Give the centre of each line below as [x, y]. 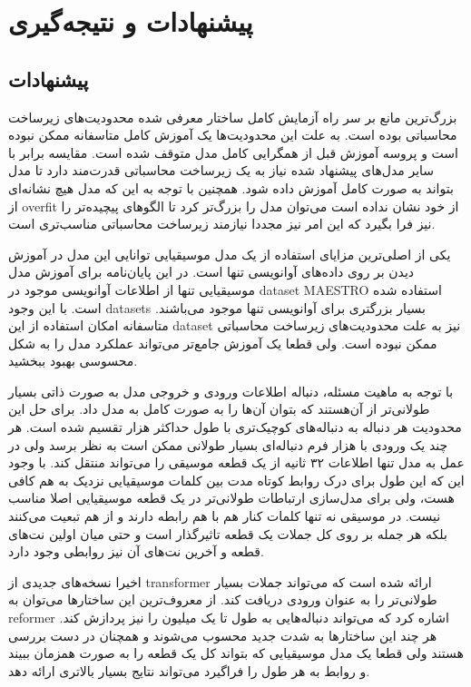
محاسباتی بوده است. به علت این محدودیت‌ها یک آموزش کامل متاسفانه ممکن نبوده [233, 135]
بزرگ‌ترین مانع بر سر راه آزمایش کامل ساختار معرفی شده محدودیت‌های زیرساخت [233, 117]
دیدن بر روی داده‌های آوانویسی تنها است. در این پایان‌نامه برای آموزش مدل [211, 272]
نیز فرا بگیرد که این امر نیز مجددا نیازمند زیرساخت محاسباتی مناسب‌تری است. [222, 224]
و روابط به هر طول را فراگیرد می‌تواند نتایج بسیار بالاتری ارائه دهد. [189, 670]
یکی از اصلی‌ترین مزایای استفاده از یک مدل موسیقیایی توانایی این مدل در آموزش [230, 254]
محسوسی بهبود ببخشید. [73, 361]
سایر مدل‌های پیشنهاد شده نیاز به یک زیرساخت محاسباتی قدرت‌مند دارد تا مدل [221, 170]
